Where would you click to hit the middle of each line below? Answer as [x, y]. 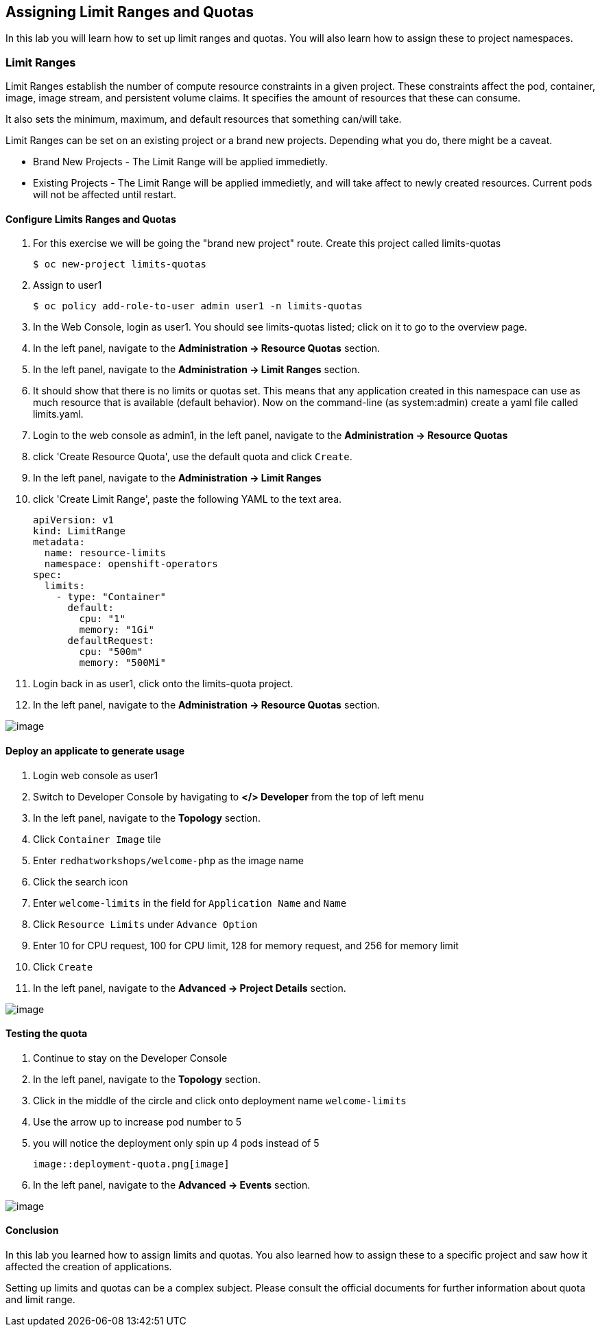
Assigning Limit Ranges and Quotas [130, 12]
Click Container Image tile [97, 839]
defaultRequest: [111, 641]
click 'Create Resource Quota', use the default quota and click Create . [193, 457]
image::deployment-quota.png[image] [131, 1164]
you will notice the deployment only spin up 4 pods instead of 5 [176, 1143]
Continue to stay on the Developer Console [130, 1058]
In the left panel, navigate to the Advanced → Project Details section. [190, 988]
